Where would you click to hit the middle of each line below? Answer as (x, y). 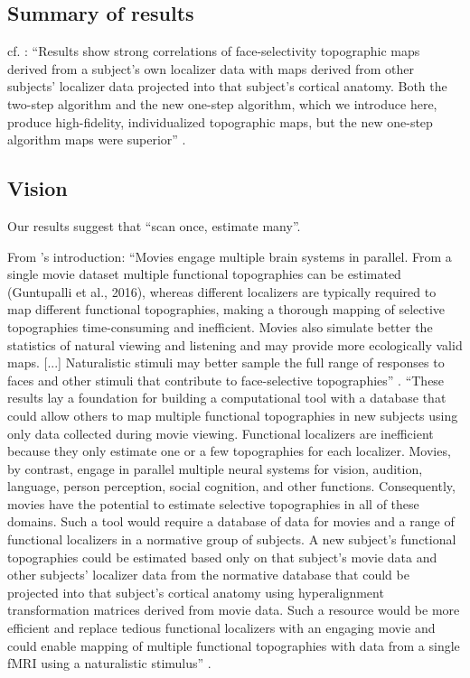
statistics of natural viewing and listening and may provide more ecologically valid (235, 344)
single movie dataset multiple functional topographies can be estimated (204, 274)
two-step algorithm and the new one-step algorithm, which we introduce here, (222, 103)
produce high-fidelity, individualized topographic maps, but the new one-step (220, 121)
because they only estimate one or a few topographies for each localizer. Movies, (229, 451)
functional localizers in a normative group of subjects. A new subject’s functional (232, 539)
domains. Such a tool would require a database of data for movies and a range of (231, 521)
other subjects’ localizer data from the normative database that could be (208, 575)
